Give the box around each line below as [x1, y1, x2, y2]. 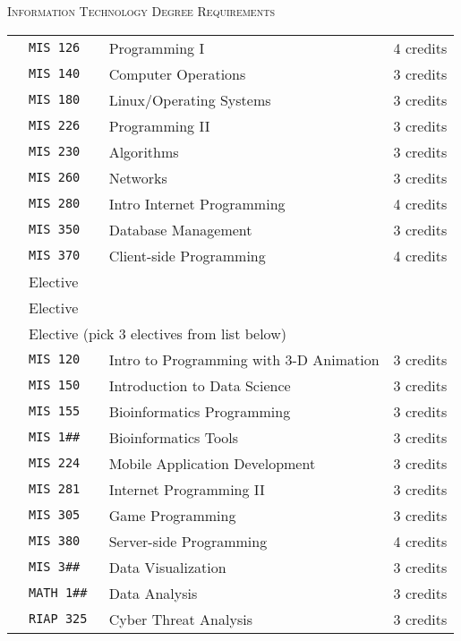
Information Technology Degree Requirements [7, 2, 275, 20]
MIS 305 [29, 508, 81, 523]
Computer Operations [108, 63, 246, 84]
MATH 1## [29, 585, 88, 601]
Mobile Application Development [108, 452, 316, 474]
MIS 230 [29, 144, 81, 159]
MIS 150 [29, 378, 81, 393]
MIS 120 [29, 352, 81, 367]
